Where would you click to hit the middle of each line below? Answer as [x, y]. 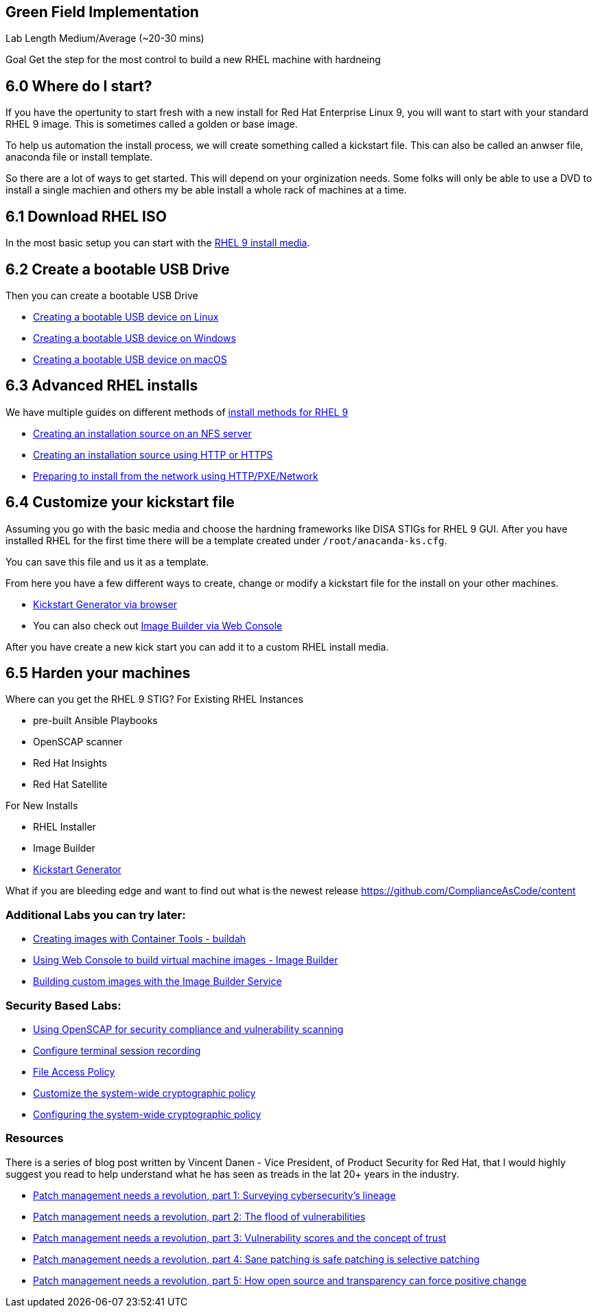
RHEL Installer [65, 827]
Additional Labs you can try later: [96, 915]
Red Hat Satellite [70, 785]
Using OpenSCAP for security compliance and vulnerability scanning [188, 1029]
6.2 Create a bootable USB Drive [118, 269]
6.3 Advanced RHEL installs [102, 386]
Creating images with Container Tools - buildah [140, 939]
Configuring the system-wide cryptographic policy [147, 1114]
